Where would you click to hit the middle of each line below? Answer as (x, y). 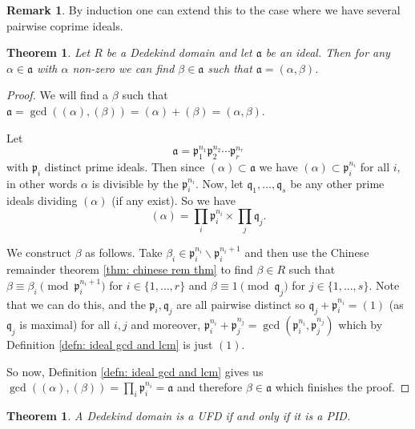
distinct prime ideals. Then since (125, 166)
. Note (384, 285)
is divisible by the (135, 183)
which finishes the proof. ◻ (342, 387)
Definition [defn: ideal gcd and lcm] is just (110, 345)
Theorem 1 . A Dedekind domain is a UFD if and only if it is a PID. (179, 416)
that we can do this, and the (76, 304)
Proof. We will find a (58, 95)
